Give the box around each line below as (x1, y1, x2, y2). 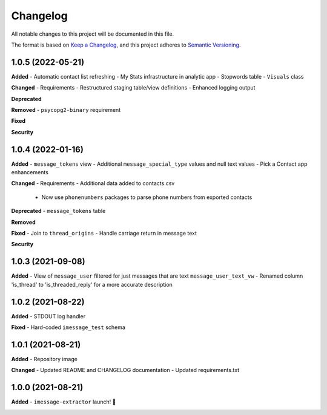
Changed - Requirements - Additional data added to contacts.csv (11, 180, 175, 187)
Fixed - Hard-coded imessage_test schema (11, 324, 125, 331)
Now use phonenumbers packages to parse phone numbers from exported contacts (41, 194, 253, 201)
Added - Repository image (11, 355, 78, 362)
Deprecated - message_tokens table (11, 207, 106, 215)
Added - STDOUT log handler (11, 312, 86, 320)
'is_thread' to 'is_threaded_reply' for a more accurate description (11, 281, 173, 288)
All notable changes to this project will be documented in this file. (11, 30, 174, 38)
